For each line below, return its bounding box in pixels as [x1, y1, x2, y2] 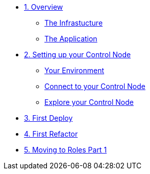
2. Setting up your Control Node [24, 50, 131, 59]
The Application [44, 34, 97, 43]
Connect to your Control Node [44, 82, 146, 91]
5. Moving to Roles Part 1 [24, 145, 107, 154]
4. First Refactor [24, 129, 78, 138]
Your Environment [44, 66, 105, 75]
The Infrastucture [44, 18, 103, 27]
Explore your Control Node [44, 98, 134, 106]
